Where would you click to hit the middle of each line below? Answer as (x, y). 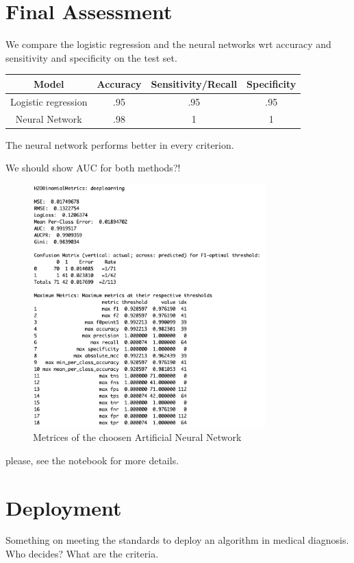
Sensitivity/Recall (194, 83)
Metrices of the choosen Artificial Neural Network (137, 437)
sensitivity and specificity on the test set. (91, 57)
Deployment (64, 507)
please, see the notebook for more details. (92, 460)
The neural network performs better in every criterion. (120, 144)
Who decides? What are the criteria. (82, 554)
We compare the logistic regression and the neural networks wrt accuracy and (168, 44)
